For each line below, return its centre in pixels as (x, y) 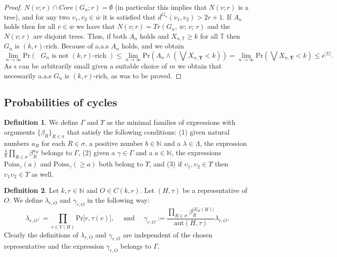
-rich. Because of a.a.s (76, 46)
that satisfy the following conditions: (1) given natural (148, 132)
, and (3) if (166, 164)
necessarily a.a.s (28, 75)
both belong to (121, 164)
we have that (96, 26)
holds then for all (30, 26)
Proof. (13, 7)
